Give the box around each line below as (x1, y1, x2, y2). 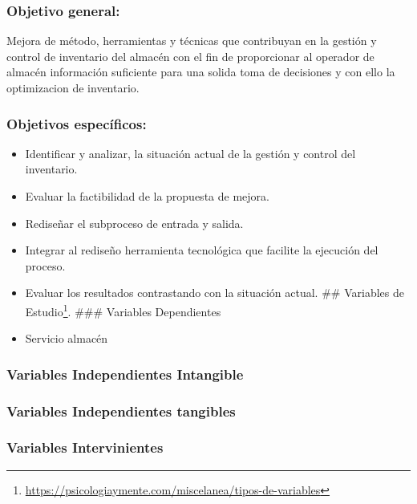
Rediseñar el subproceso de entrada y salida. (25, 214, 244, 231)
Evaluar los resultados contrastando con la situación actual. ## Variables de (25, 284, 404, 301)
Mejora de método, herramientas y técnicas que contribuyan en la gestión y (6, 32, 377, 49)
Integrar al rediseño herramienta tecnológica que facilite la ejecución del (25, 242, 379, 258)
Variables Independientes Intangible (6, 364, 244, 384)
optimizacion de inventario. (6, 79, 140, 96)
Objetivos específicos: (6, 113, 147, 133)
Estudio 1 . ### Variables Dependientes (25, 300, 221, 319)
